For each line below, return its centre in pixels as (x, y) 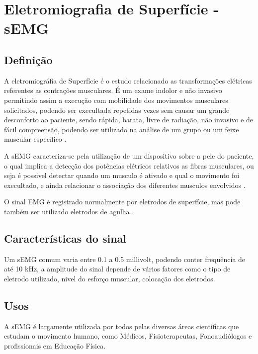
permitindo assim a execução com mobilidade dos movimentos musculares (116, 100)
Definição (28, 59)
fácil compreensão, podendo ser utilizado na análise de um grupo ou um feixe (122, 129)
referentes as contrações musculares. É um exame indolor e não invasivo (113, 90)
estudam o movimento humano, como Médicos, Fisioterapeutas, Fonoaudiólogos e (128, 336)
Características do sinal (65, 238)
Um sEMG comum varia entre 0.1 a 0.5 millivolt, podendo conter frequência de (125, 259)
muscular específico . (35, 139)
